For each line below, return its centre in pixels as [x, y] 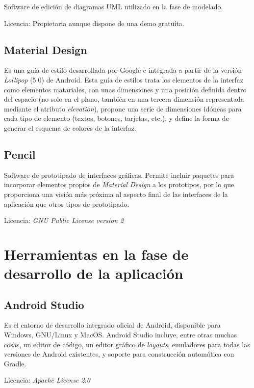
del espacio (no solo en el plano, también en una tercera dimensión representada [124, 99]
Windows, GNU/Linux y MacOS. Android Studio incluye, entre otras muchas [121, 335]
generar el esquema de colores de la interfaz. [70, 127]
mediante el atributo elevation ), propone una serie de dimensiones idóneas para [123, 108]
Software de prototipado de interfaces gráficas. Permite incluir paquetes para [119, 175]
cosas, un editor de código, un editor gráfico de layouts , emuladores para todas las [127, 344]
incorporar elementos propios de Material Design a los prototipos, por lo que [119, 184]
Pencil [20, 154]
